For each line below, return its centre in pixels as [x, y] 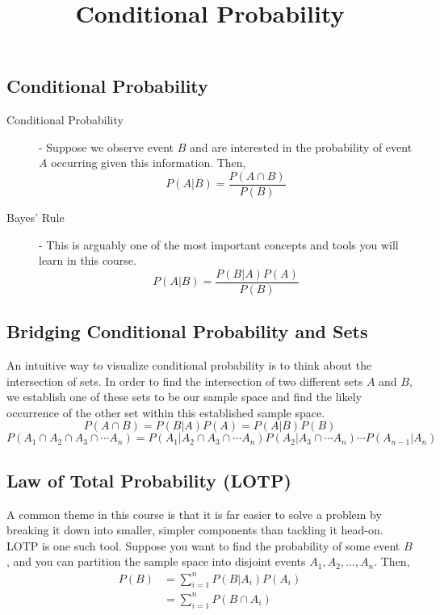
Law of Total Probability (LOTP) [149, 480]
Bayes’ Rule [36, 218]
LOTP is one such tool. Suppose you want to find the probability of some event [203, 545]
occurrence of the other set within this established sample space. [166, 412]
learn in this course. [88, 260]
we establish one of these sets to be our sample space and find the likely [184, 397]
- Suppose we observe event [106, 146]
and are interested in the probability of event [301, 146]
